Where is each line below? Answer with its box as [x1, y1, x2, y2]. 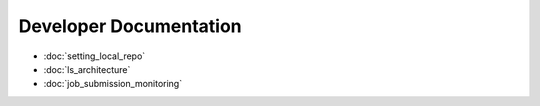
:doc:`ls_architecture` [43, 63, 131, 75]
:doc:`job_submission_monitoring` [43, 78, 183, 90]
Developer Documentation [18, 15, 242, 37]
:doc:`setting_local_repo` [43, 50, 146, 62]
